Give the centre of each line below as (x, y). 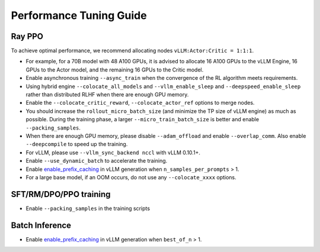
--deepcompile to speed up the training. (77, 144)
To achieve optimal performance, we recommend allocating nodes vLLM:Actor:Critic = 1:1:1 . (132, 51)
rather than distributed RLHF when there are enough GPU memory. (107, 95)
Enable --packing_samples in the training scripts (88, 208)
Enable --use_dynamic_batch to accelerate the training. (97, 161)
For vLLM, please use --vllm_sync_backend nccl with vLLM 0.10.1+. (113, 152)
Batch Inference (41, 225)
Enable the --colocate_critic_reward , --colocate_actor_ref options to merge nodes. (140, 103)
